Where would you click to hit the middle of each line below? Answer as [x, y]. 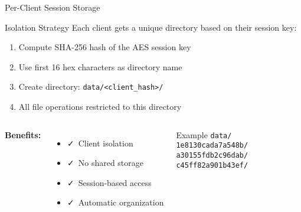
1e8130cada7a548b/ [212, 146]
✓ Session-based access [109, 182]
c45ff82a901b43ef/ [212, 165]
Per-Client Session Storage [53, 7]
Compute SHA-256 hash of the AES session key [105, 47]
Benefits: [23, 134]
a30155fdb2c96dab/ [212, 155]
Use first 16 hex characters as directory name [100, 66]
